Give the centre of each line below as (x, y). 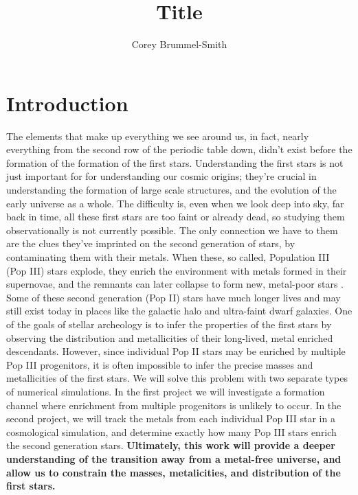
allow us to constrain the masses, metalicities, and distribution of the (174, 472)
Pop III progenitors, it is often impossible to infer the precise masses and (160, 364)
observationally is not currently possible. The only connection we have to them (172, 230)
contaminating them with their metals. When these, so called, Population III (168, 257)
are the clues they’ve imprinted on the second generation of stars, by (151, 243)
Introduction (67, 103)
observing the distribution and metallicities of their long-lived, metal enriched (170, 337)
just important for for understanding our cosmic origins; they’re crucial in (161, 176)
